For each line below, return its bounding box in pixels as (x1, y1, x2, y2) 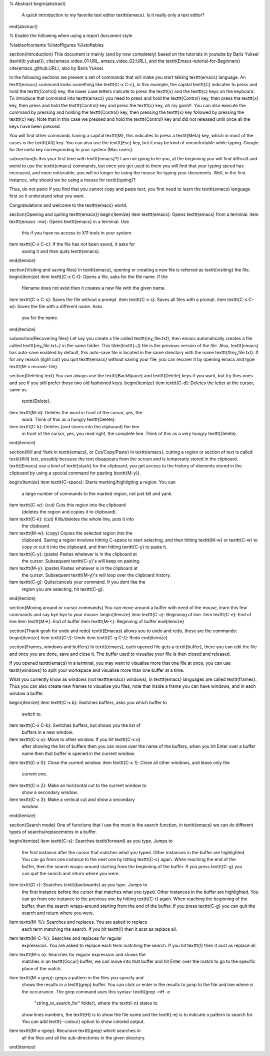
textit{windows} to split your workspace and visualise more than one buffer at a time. (9, 667, 184, 673)
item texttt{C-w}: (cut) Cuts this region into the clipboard (9, 502, 126, 508)
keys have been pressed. (9, 123, 61, 129)
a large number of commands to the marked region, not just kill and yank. (21, 490, 173, 496)
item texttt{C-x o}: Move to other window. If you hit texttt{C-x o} (9, 736, 141, 742)
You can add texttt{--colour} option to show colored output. (21, 1018, 145, 1024)
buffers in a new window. (21, 729, 73, 735)
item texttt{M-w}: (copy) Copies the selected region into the (9, 530, 132, 536)
